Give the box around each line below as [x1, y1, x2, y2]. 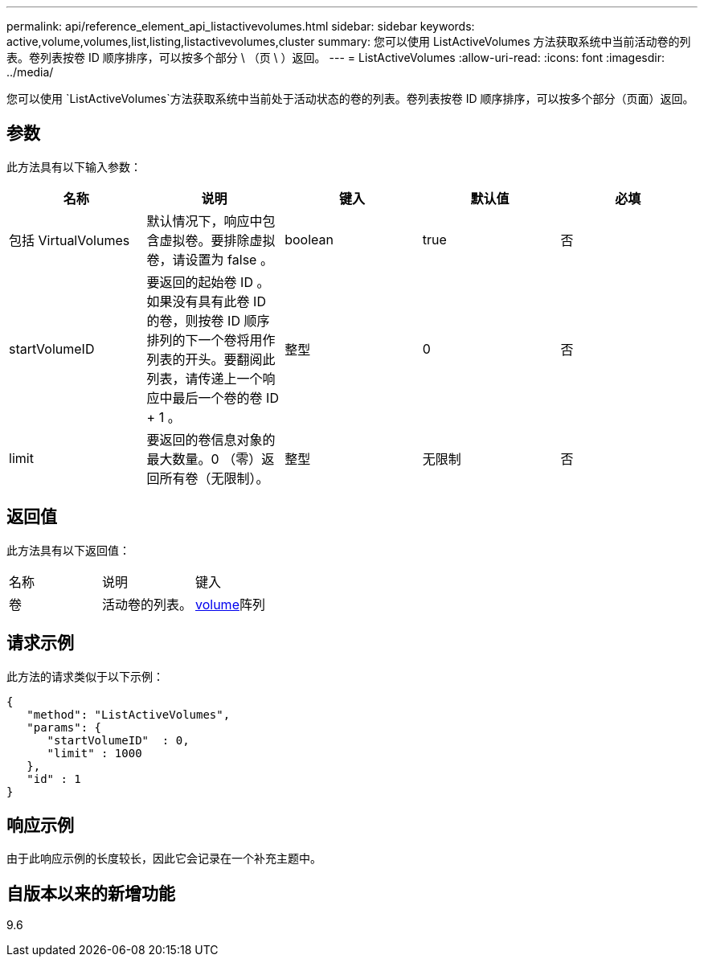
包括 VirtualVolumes [9, 232, 130, 248]
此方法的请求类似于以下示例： [6, 669, 164, 683]
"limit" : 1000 [47, 746, 142, 760]
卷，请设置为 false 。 [146, 251, 273, 268]
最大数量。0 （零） [146, 450, 262, 467]
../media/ [6, 65, 54, 79]
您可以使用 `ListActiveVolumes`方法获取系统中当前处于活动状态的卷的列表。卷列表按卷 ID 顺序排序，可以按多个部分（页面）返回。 [6, 92, 694, 105]
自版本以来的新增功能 [6, 883, 175, 904]
